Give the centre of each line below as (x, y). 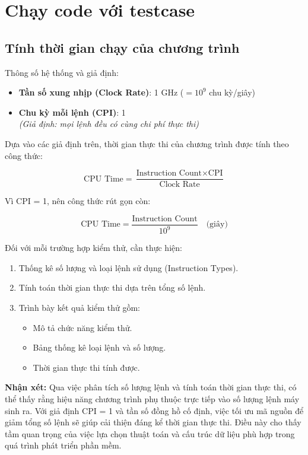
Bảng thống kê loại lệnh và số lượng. (99, 347)
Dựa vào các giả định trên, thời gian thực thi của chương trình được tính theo (147, 143)
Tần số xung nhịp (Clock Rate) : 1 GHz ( (101, 92)
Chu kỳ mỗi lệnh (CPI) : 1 (72, 112)
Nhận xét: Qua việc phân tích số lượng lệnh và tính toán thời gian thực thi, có (151, 387)
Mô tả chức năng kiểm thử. (82, 327)
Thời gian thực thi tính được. (86, 367)
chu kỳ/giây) (232, 92)
